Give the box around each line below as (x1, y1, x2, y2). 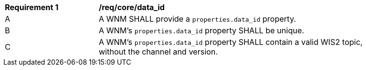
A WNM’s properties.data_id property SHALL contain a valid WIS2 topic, (99, 37, 363, 47)
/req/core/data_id (99, 2, 165, 12)
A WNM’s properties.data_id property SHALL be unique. (99, 26, 305, 35)
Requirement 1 (5, 2, 59, 12)
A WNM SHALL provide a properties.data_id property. (99, 14, 296, 24)
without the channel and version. (99, 47, 218, 56)
